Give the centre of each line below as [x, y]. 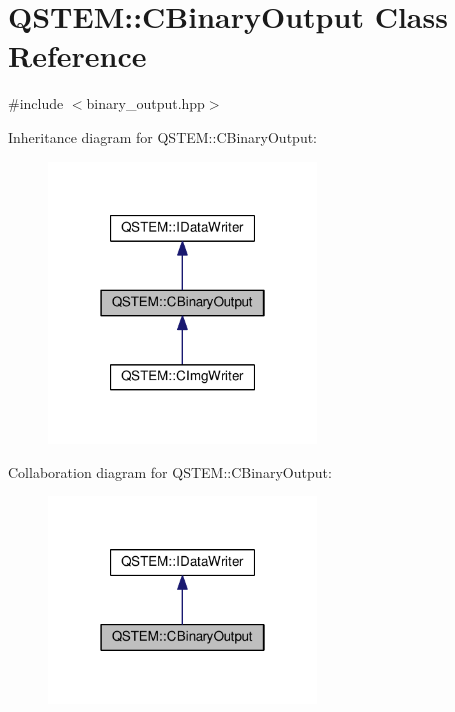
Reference [77, 55]
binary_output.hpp [145, 103]
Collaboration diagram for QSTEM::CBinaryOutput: [170, 471]
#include [36, 103]
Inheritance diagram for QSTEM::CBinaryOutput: [163, 136]
